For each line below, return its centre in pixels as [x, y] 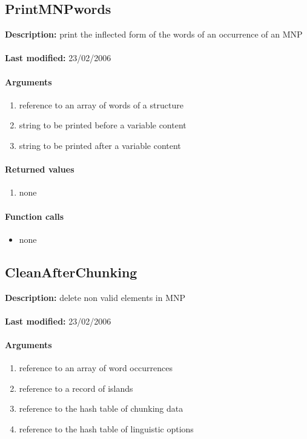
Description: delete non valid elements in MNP [95, 297]
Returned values [40, 169]
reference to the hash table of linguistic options [106, 428]
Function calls [35, 216]
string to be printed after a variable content [100, 145]
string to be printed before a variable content [103, 125]
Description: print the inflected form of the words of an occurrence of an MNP [154, 34]
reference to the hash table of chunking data [101, 408]
